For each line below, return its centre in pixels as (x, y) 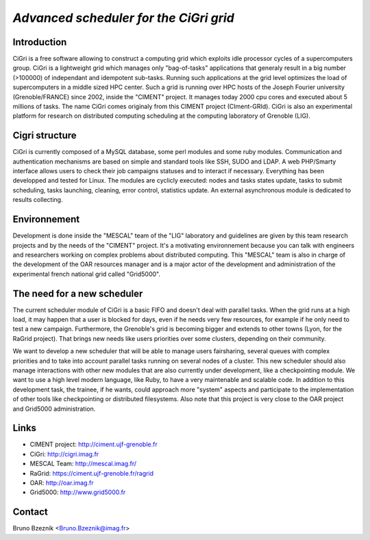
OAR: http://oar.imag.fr (62, 483)
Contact (30, 512)
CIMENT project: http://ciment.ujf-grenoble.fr (94, 444)
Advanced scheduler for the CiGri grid (123, 18)
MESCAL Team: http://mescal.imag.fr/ (83, 464)
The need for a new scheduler (78, 293)
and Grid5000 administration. (54, 409)
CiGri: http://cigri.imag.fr (64, 454)
